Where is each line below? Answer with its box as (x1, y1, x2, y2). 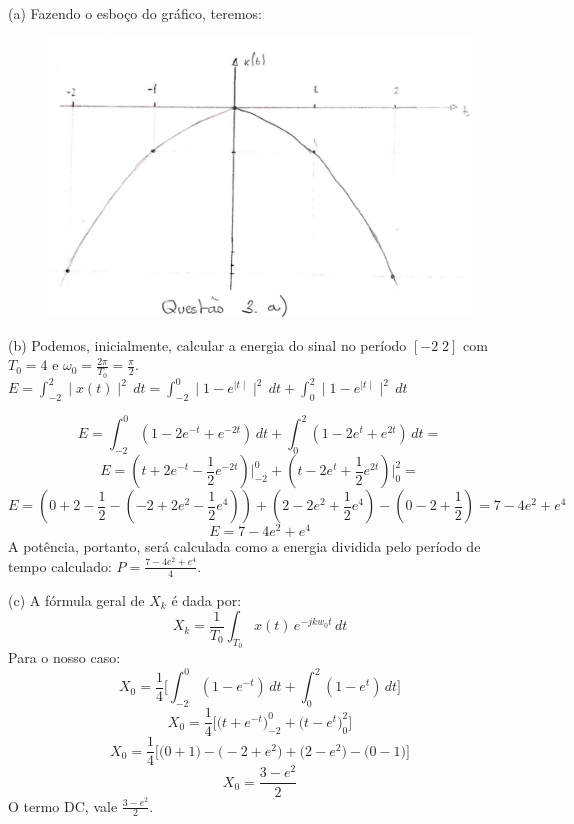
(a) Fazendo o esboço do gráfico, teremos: (8, 3, 262, 23)
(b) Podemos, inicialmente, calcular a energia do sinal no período (8, 334, 407, 355)
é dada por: (171, 589, 242, 610)
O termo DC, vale (8, 795, 118, 816)
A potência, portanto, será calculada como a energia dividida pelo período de (8, 536, 481, 557)
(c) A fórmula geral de (8, 589, 145, 610)
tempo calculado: (8, 555, 112, 576)
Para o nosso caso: (8, 647, 121, 668)
